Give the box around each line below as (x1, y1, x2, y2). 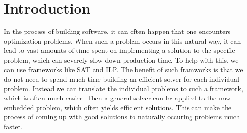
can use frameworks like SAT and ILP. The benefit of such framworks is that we (4, 64, 243, 74)
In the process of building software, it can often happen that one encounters (4, 26, 231, 36)
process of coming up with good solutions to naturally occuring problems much (4, 112, 240, 122)
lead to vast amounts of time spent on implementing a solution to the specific (4, 45, 235, 55)
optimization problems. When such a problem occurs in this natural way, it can (4, 35, 241, 46)
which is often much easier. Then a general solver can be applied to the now (4, 93, 231, 103)
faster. (4, 121, 22, 132)
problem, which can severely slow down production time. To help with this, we (4, 54, 239, 65)
